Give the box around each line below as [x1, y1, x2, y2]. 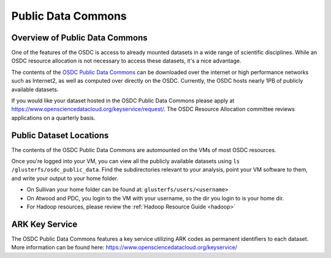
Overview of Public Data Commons [11, 32, 148, 43]
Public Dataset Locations [11, 130, 109, 140]
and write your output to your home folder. [11, 175, 119, 182]
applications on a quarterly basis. [11, 114, 96, 121]
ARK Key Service [11, 219, 78, 229]
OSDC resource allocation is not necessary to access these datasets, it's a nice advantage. [11, 57, 242, 64]
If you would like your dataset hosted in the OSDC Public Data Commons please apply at [11, 97, 235, 104]
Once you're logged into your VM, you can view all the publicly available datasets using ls [11, 157, 240, 165]
